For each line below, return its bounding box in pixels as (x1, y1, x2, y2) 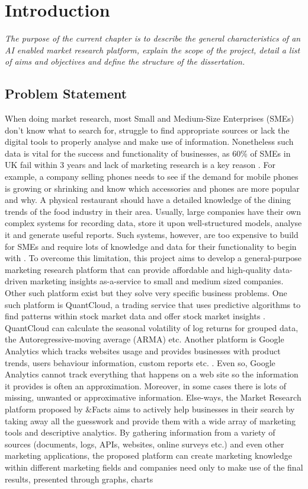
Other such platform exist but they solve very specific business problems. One (5, 287, 287, 299)
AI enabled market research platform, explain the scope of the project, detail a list (5, 43, 300, 56)
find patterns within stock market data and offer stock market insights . (5, 310, 265, 322)
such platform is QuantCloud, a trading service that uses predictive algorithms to (5, 298, 301, 310)
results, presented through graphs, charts (5, 472, 153, 485)
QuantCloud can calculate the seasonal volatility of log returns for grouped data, (5, 321, 299, 334)
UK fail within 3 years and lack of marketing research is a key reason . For (5, 158, 275, 171)
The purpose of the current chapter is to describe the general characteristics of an (5, 32, 301, 45)
